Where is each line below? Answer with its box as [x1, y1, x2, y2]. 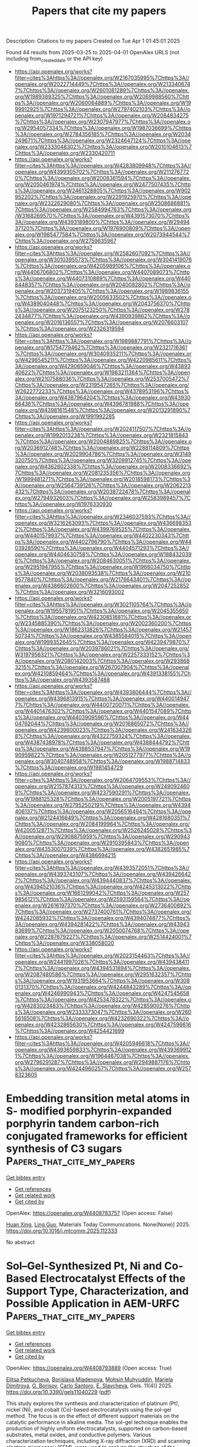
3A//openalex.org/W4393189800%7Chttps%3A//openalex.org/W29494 [14, 218, 190, 225]
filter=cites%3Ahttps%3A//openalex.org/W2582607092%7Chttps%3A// [14, 250, 191, 257]
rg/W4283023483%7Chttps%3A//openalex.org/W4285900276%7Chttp [14, 1002, 190, 1009]
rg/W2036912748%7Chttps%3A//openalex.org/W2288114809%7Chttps [14, 444, 190, 451]
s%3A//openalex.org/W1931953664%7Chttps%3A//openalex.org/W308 [14, 977, 190, 984]
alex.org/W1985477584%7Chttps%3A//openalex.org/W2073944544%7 [14, 231, 190, 238]
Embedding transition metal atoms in [6, 1092, 190, 1105]
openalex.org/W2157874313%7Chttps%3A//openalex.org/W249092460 [14, 783, 190, 790]
